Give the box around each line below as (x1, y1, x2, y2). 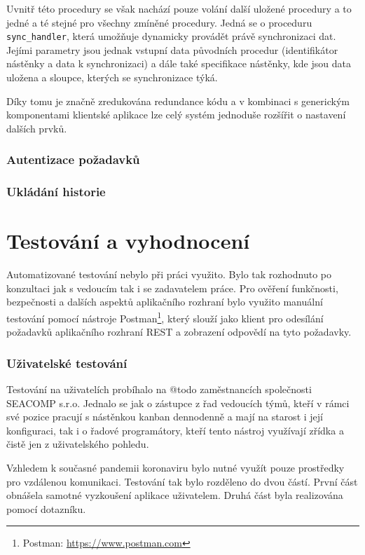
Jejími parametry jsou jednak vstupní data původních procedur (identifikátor (6, 42, 338, 57)
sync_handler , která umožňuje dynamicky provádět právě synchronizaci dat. (6, 29, 336, 43)
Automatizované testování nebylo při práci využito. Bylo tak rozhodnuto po (6, 267, 331, 282)
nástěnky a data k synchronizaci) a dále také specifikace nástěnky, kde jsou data (6, 56, 351, 71)
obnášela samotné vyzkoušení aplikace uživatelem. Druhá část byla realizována (6, 488, 343, 502)
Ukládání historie (6, 183, 106, 200)
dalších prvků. (6, 121, 67, 135)
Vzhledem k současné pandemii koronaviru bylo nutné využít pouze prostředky (6, 460, 345, 475)
